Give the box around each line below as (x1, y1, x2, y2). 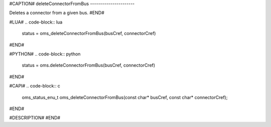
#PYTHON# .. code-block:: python (9, 50, 81, 57)
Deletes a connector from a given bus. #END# (9, 10, 105, 16)
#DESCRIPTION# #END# (9, 115, 60, 121)
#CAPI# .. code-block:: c (9, 83, 60, 89)
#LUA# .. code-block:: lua (9, 19, 63, 25)
